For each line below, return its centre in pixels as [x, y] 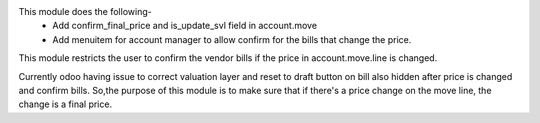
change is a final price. [65, 104]
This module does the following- [85, 11]
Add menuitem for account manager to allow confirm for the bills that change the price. [232, 39]
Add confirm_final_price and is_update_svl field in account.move [185, 26]
